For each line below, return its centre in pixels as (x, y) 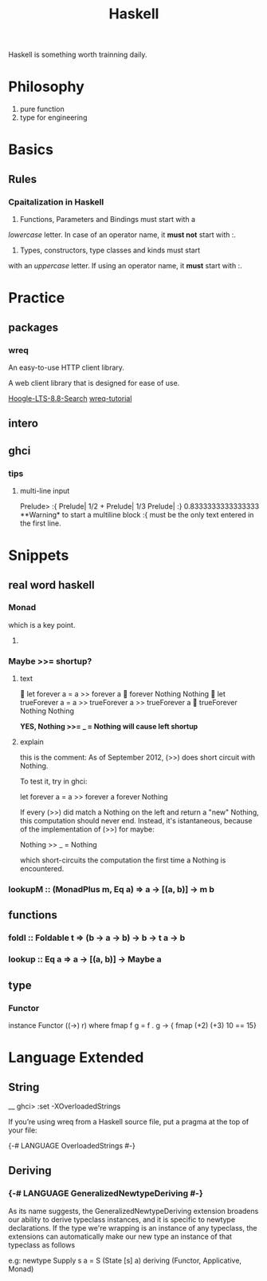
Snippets (39, 555)
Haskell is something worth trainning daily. (78, 55)
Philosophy (47, 87)
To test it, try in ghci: (53, 781)
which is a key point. (42, 625)
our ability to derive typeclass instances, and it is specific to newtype (122, 1220)
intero (23, 424)
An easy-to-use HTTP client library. (67, 367)
